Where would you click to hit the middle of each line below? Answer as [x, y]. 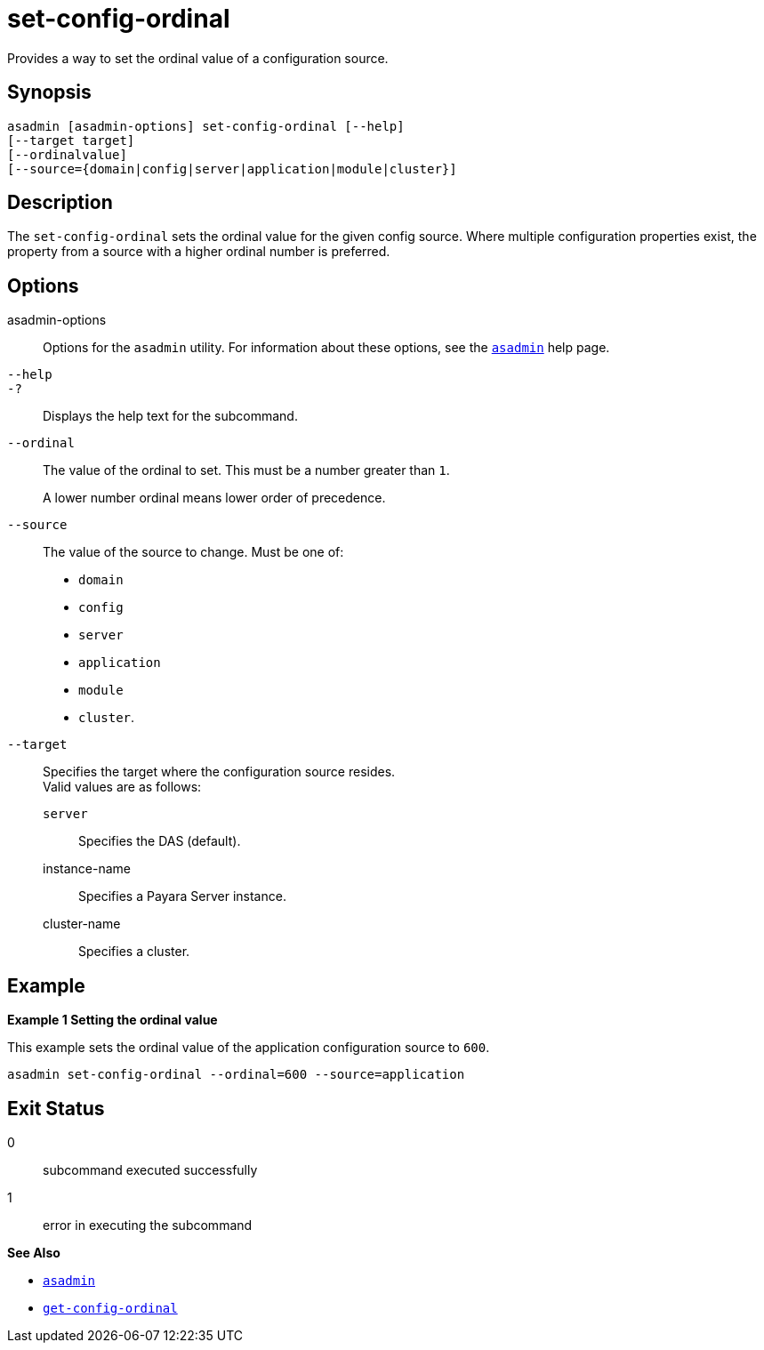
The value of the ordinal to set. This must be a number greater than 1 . [246, 470]
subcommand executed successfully [150, 1169]
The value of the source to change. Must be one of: [193, 552]
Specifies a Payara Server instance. [182, 896]
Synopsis [49, 92]
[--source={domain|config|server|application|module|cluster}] [232, 169]
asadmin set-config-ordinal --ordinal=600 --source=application [236, 1075]
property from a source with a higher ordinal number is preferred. [199, 252]
